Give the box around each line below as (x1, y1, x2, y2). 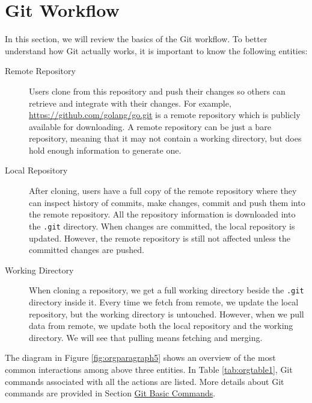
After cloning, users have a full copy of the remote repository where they (29, 184, 297, 197)
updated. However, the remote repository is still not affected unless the (29, 231, 290, 244)
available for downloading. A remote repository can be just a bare (29, 120, 271, 133)
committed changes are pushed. (29, 243, 144, 256)
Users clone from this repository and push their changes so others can (29, 84, 286, 97)
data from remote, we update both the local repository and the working (29, 319, 293, 332)
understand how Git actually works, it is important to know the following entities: (5, 44, 308, 57)
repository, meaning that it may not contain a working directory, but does (29, 132, 302, 145)
